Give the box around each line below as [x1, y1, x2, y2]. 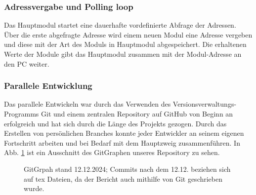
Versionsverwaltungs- [172, 99, 237, 109]
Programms [4, 109, 39, 118]
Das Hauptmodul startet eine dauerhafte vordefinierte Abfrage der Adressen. [4, 20, 236, 30]
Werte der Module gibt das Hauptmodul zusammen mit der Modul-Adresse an [4, 49, 242, 59]
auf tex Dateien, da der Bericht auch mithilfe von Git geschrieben [24, 173, 223, 184]
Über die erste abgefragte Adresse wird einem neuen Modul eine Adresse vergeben [4, 29, 253, 39]
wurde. [24, 183, 44, 194]
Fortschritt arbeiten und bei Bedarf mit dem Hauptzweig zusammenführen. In [4, 137, 240, 148]
